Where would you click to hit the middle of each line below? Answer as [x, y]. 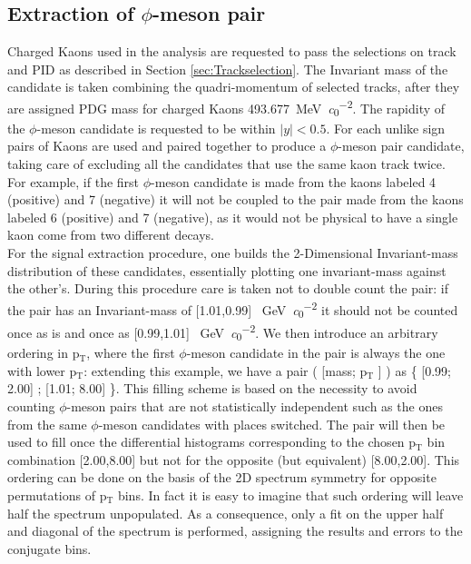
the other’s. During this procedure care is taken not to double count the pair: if [228, 288]
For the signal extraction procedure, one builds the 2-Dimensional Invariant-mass [233, 252]
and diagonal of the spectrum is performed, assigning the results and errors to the [235, 531]
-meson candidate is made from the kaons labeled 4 [294, 181]
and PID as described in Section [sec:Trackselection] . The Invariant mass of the [228, 69]
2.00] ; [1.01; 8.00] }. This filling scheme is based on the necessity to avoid [212, 388]
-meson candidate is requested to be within [156, 128]
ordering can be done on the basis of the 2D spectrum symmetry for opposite [222, 477]
